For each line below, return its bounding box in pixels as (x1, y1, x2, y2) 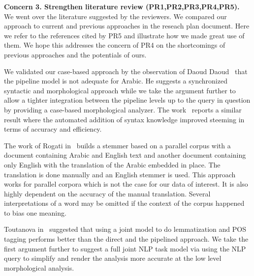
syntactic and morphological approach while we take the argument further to (4, 85, 236, 95)
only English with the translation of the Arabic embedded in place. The (4, 159, 221, 169)
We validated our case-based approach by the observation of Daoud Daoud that (4, 66, 248, 76)
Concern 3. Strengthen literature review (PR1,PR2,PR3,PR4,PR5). (4, 1, 240, 11)
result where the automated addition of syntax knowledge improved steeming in (4, 114, 245, 124)
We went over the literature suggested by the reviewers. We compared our (4, 11, 227, 21)
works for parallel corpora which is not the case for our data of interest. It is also (4, 179, 248, 189)
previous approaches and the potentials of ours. (4, 49, 147, 59)
